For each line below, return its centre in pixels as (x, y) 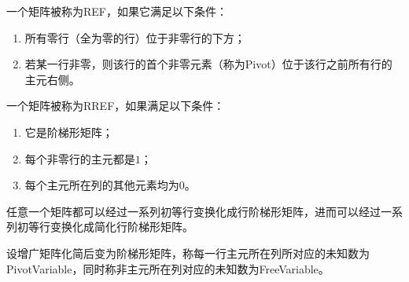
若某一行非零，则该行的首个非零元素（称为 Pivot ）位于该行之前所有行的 (208, 64)
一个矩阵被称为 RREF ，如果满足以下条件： (116, 106)
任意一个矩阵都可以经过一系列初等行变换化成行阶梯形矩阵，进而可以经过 (193, 211)
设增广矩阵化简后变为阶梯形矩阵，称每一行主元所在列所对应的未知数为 (188, 253)
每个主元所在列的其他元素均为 (102, 185)
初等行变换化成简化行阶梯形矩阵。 (105, 227)
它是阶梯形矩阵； (69, 132)
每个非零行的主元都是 (80, 158)
